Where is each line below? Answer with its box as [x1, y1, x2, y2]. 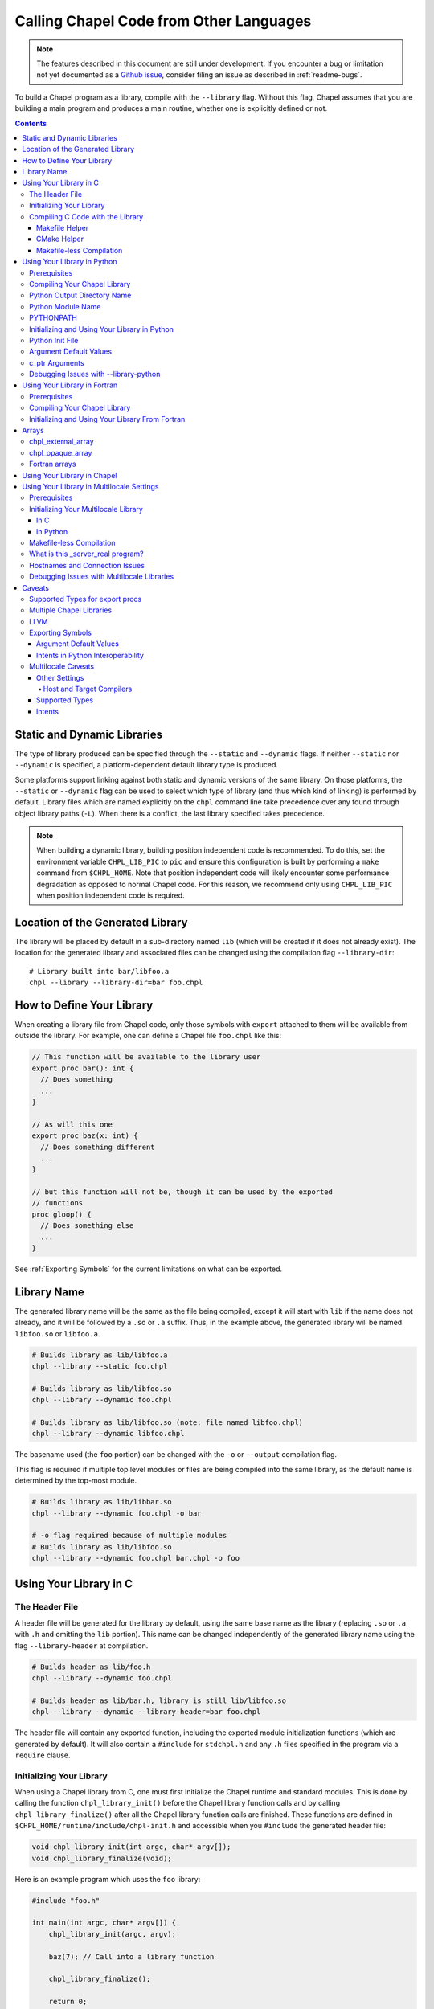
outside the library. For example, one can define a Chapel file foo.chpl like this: [14, 1031, 281, 1041]
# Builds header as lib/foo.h [31, 1662, 151, 1671]
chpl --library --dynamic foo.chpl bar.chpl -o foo [31, 1553, 240, 1563]
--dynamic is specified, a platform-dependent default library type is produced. [14, 760, 279, 770]
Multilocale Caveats [29, 661, 95, 671]
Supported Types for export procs [29, 594, 142, 604]
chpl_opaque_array [29, 448, 92, 457]
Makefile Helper [36, 223, 89, 233]
